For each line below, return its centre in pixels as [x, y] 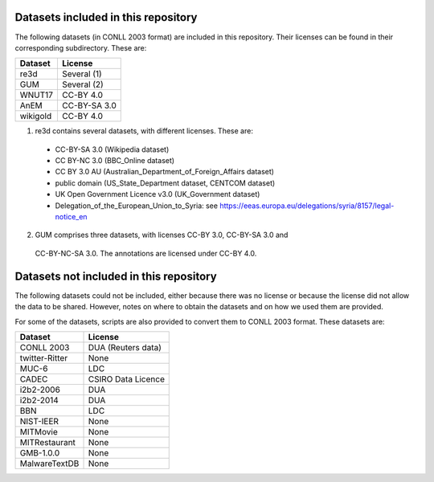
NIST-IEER [39, 421]
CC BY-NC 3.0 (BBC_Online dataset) [115, 161]
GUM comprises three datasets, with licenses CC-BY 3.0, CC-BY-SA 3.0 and [162, 235]
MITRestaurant [48, 442]
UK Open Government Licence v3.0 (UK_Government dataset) [158, 194]
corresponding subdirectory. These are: [81, 47]
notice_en [71, 217]
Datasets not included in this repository [116, 276]
